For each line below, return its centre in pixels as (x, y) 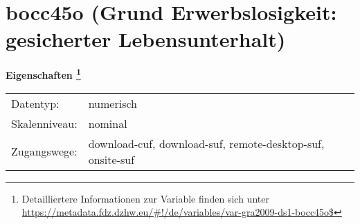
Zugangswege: (44, 151)
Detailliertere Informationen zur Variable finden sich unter (145, 198)
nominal (108, 123)
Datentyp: (35, 103)
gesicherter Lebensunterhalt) (146, 39)
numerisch (112, 103)
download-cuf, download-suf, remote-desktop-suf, (206, 143)
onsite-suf (111, 159)
